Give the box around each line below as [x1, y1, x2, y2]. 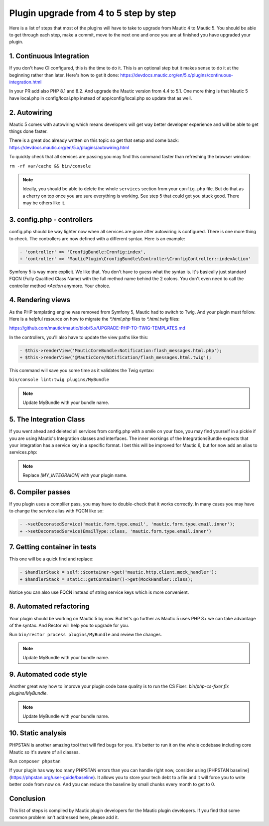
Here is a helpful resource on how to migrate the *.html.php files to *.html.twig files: [9, 316, 180, 322]
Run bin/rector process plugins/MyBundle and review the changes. [9, 632, 162, 638]
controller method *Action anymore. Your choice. [9, 283, 111, 289]
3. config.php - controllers [9, 215, 93, 224]
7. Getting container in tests [9, 543, 97, 551]
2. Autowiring [9, 108, 52, 117]
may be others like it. [22, 200, 66, 206]
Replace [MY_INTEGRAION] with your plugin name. [22, 472, 128, 478]
